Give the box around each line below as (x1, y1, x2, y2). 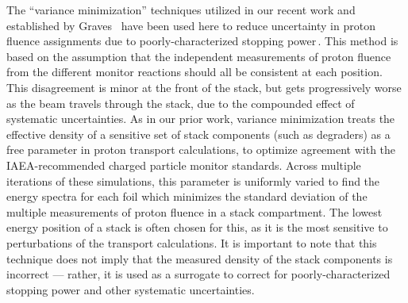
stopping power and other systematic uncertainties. (6, 281, 255, 297)
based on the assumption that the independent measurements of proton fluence (6, 48, 391, 64)
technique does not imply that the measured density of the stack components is (6, 250, 393, 267)
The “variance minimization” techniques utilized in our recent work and (6, 2, 356, 17)
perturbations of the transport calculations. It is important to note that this (6, 234, 377, 251)
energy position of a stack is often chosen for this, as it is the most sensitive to (6, 219, 388, 236)
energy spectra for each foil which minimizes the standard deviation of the (6, 188, 368, 205)
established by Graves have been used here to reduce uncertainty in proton (6, 17, 375, 33)
